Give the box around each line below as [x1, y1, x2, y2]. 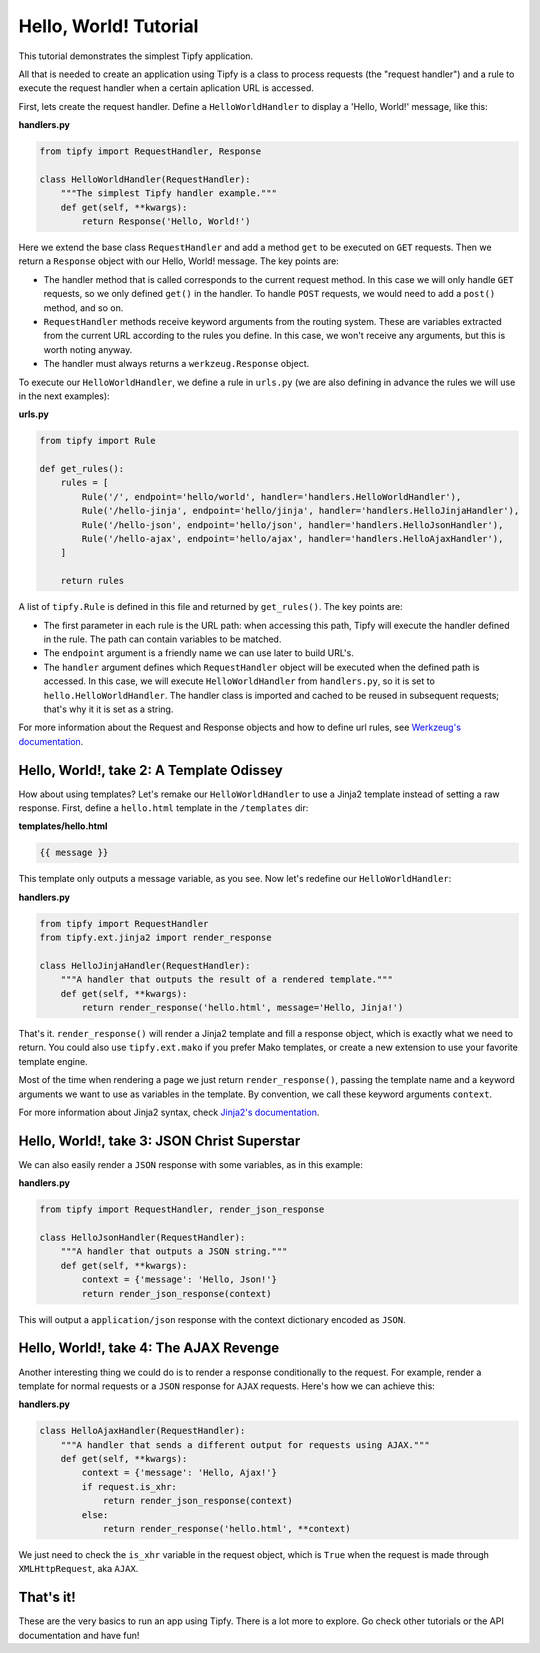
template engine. [18, 1055, 89, 1067]
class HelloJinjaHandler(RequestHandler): [39, 960, 251, 971]
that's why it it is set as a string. [43, 703, 174, 715]
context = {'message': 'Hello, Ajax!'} [81, 1467, 277, 1479]
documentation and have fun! [18, 1629, 140, 1641]
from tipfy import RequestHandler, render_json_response [39, 1204, 325, 1215]
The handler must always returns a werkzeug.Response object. [43, 358, 310, 370]
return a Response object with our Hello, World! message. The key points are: [18, 255, 339, 267]
